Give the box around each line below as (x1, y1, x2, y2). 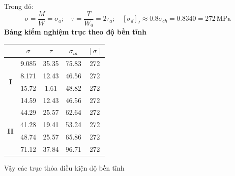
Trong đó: (4, 1, 33, 11)
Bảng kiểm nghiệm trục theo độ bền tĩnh (4, 27, 147, 37)
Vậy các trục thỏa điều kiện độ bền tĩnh (4, 163, 125, 173)
